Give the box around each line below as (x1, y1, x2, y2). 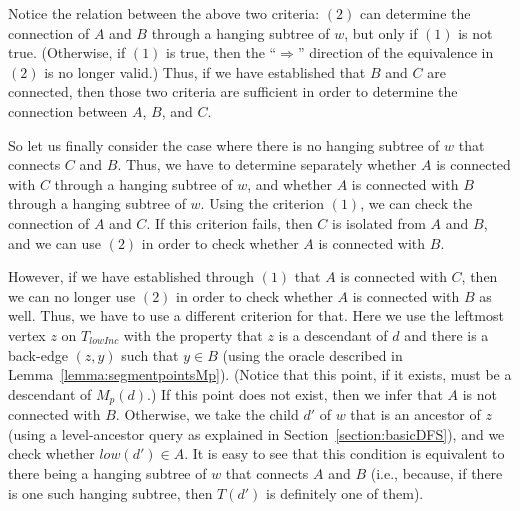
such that (121, 344, 179, 365)
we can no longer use (8, 285, 136, 306)
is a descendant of (278, 324, 388, 345)
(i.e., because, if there (370, 462, 503, 483)
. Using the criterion (200, 193, 325, 214)
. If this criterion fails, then (146, 212, 313, 233)
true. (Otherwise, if (8, 42, 126, 63)
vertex (8, 324, 46, 345)
